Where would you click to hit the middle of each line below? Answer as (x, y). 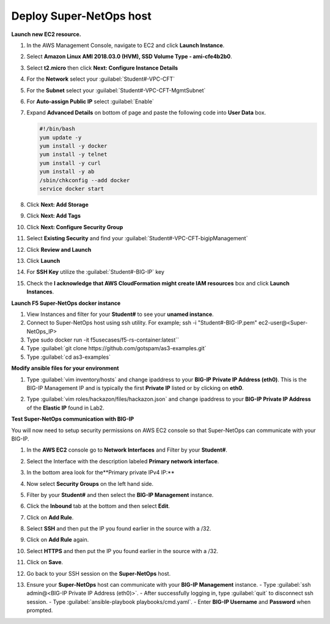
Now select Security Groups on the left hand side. (90, 483)
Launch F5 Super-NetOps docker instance (66, 303)
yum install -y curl (70, 163)
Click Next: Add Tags (54, 216)
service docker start (72, 189)
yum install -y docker (73, 146)
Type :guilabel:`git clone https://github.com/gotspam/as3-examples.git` (116, 348)
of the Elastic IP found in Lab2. (65, 408)
